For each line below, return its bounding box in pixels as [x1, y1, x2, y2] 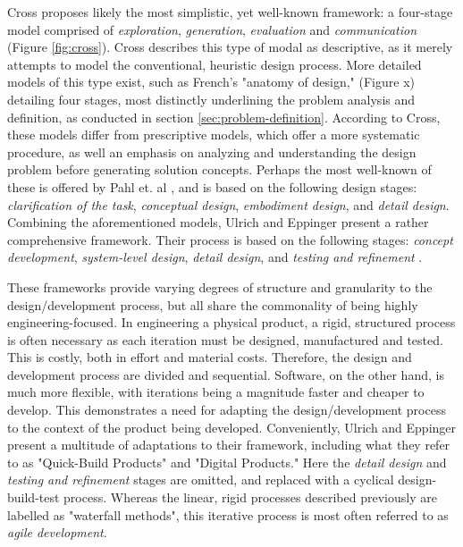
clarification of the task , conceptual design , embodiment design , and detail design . [7, 195, 450, 214]
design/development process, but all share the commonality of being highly [7, 295, 418, 314]
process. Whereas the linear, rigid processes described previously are [63, 488, 437, 507]
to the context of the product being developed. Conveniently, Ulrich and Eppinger [7, 417, 457, 436]
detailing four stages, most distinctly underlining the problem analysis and [7, 89, 416, 108]
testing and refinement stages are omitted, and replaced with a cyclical [7, 470, 394, 489]
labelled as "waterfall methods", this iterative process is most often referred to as [7, 505, 449, 524]
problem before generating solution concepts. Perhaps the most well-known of [7, 160, 432, 179]
